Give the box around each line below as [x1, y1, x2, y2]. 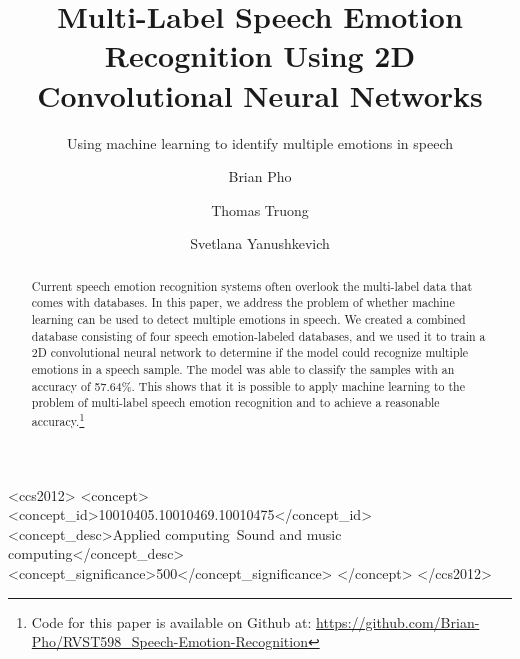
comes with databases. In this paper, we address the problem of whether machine [31, 294, 455, 311]
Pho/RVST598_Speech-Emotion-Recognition [31, 631, 308, 652]
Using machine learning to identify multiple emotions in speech [66, 132, 454, 153]
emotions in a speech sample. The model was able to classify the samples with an [31, 360, 455, 377]
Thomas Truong [211, 199, 309, 220]
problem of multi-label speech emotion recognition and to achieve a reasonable [31, 394, 440, 411]
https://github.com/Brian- [316, 611, 480, 632]
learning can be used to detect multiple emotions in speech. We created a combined [31, 310, 466, 327]
